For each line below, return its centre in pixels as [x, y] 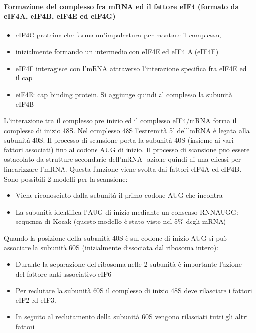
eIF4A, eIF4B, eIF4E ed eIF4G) [60, 16]
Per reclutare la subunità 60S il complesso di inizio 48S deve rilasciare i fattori [134, 290]
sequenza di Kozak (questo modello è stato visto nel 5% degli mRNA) [121, 221]
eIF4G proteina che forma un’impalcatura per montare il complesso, [118, 35]
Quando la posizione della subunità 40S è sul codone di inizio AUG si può [115, 238]
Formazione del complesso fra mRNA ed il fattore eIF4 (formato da [122, 6]
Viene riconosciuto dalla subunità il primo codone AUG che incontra [119, 195]
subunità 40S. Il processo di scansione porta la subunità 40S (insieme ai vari [119, 140]
